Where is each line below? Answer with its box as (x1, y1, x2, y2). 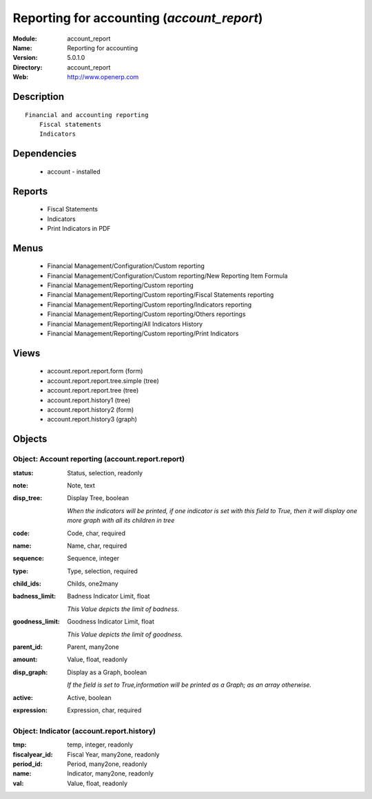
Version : (12, 54, 38, 62)
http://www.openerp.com (67, 73, 139, 81)
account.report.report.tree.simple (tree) (47, 376, 160, 385)
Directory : (12, 63, 43, 72)
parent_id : (12, 643, 43, 651)
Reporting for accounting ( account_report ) (12, 10, 263, 25)
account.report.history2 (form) (47, 406, 134, 413)
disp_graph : (12, 668, 48, 676)
